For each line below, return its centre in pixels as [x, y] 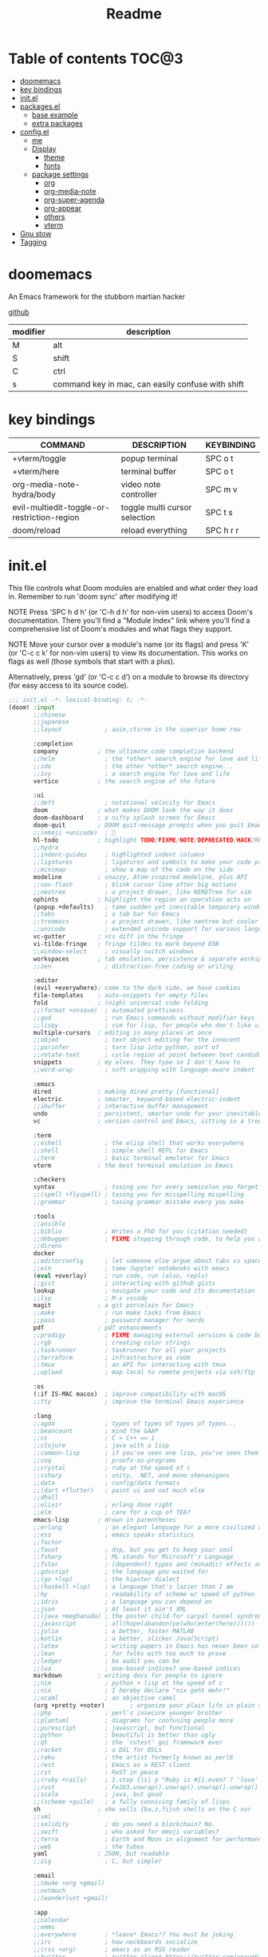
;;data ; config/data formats [106, 1483]
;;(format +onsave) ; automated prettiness [108, 1010]
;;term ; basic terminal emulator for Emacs [131, 1158]
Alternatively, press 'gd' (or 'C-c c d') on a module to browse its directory [129, 676]
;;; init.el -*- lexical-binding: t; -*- [78, 699]
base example [55, 115]
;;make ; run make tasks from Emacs [117, 1313]
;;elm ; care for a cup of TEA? [112, 1513]
